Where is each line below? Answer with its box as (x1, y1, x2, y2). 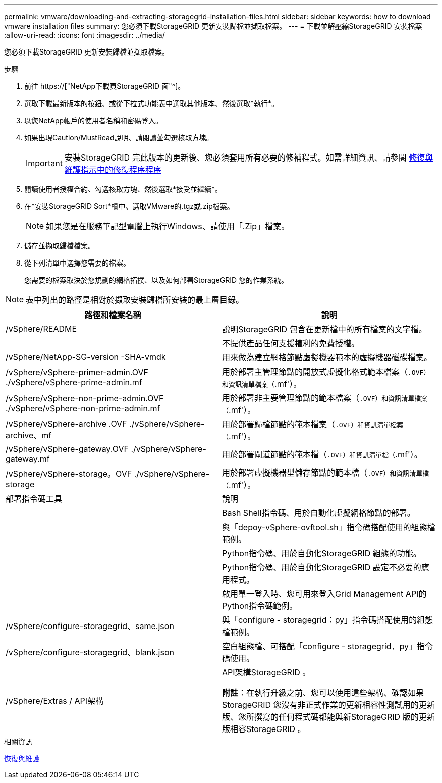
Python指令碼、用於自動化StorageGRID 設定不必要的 (222, 562, 421, 572)
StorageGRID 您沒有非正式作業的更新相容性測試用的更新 (222, 700, 435, 710)
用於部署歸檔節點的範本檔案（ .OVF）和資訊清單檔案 (222, 419, 404, 429)
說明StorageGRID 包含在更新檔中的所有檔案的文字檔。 (222, 324, 427, 334)
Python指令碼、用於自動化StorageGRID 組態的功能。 (222, 548, 421, 558)
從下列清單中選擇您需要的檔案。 (24, 258, 130, 267)
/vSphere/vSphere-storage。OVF (6, 468, 132, 479)
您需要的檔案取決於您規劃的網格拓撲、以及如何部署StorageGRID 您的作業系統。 (24, 276, 288, 284)
